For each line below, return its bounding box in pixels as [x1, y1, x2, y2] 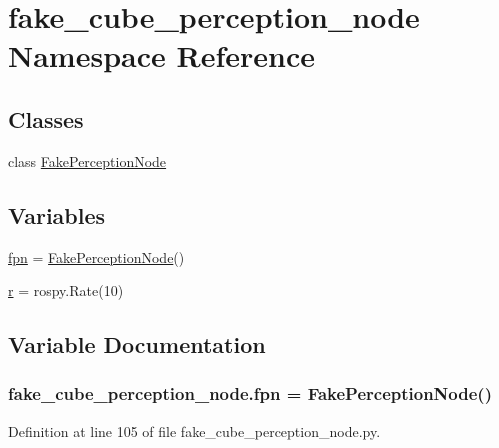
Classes [8, 103, 84, 134]
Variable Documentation [8, 329, 266, 360]
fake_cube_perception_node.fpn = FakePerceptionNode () [8, 381, 492, 406]
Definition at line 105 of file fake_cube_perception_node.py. [8, 420, 381, 441]
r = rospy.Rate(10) [8, 280, 124, 301]
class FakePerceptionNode [8, 150, 167, 171]
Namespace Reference [8, 35, 315, 76]
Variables [8, 199, 106, 230]
